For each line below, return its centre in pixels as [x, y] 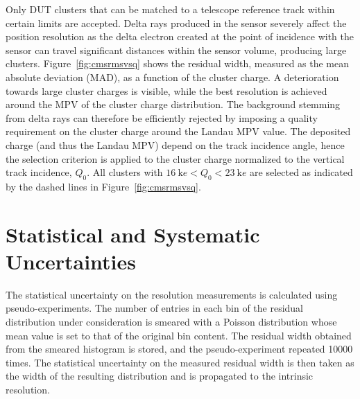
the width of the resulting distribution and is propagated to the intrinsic [160, 376]
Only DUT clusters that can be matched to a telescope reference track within [170, 9]
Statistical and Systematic [133, 234]
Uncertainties [71, 261]
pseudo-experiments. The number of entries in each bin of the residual [155, 308]
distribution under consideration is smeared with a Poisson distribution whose [171, 322]
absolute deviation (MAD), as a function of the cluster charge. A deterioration [172, 77]
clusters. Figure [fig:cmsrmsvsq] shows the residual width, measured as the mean [178, 63]
